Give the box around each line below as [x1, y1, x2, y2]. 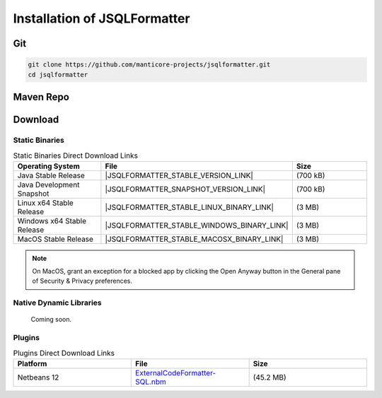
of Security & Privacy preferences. [32, 276, 133, 286]
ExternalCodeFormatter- [135, 368, 216, 377]
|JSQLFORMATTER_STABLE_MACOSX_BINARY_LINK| [105, 234, 284, 244]
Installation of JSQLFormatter [13, 11, 190, 26]
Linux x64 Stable [17, 198, 74, 208]
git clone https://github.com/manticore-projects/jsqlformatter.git [28, 61, 271, 69]
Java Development [17, 180, 80, 189]
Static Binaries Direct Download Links [13, 151, 138, 160]
